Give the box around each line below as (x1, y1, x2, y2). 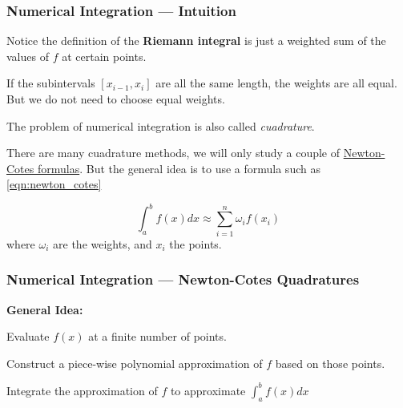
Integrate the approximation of (6, 382, 158, 398)
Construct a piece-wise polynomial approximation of (6, 354, 263, 371)
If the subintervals (6, 75, 95, 91)
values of (6, 47, 49, 64)
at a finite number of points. (88, 328, 227, 345)
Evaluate (6, 328, 50, 345)
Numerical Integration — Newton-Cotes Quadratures (6, 269, 360, 289)
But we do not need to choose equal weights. (6, 91, 225, 107)
